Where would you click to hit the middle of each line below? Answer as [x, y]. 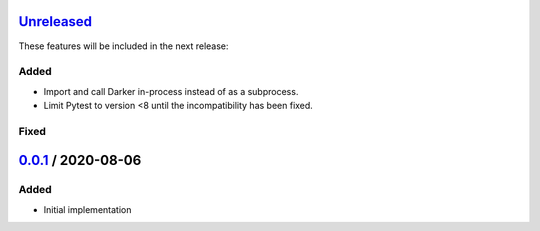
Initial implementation [87, 209]
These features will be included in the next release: [123, 46]
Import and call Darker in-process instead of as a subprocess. [171, 91]
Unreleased [55, 21]
